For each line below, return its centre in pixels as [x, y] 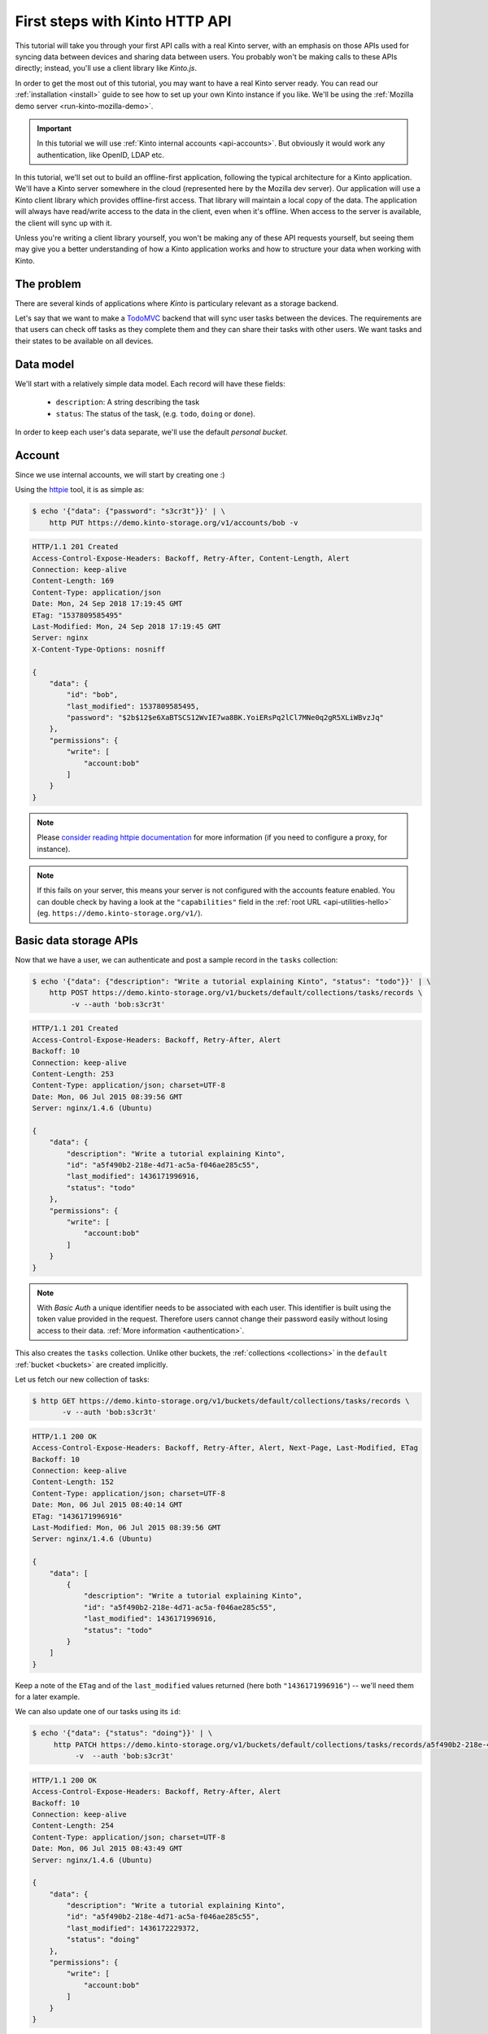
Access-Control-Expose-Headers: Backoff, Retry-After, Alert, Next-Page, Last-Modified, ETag [225, 1448]
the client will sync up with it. [64, 223]
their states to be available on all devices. [84, 341]
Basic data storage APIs [76, 940]
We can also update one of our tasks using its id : [98, 1712]
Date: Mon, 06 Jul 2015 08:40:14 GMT [107, 1505]
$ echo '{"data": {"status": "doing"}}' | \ [122, 1733]
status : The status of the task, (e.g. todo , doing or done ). [156, 413]
